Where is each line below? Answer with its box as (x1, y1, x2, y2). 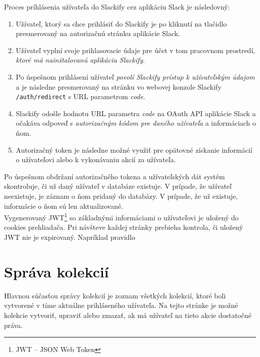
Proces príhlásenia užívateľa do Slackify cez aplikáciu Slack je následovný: (4, 2, 230, 12)
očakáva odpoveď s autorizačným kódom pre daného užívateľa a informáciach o (15, 118, 256, 128)
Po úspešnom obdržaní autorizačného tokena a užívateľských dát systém (4, 171, 225, 181)
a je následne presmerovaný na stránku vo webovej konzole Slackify (15, 81, 221, 92)
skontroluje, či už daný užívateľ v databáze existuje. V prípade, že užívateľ (4, 181, 232, 191)
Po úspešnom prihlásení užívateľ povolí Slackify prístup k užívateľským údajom (15, 71, 255, 82)
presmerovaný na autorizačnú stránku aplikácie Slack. (15, 28, 180, 39)
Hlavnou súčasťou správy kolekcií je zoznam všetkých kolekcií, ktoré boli (4, 290, 226, 300)
